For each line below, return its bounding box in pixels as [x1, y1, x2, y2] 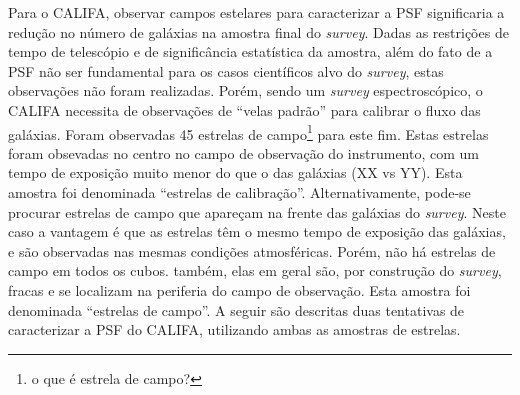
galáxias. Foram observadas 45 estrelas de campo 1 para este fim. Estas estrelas [8, 120, 489, 144]
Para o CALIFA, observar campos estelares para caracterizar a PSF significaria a [8, 2, 505, 22]
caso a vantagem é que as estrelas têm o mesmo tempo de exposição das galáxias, [8, 221, 506, 242]
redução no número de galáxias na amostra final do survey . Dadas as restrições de [8, 21, 509, 42]
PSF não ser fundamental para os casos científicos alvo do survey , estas [8, 60, 444, 81]
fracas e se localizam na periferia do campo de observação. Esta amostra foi [8, 279, 471, 300]
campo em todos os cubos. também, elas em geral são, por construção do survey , [8, 260, 502, 281]
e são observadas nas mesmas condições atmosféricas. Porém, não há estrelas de [8, 240, 496, 261]
